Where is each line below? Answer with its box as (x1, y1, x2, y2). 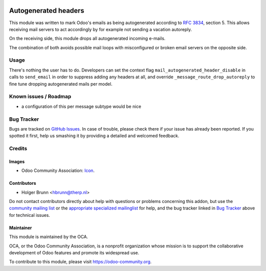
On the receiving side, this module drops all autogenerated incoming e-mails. (9, 35, 166, 41)
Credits (9, 145, 27, 152)
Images (9, 158, 25, 165)
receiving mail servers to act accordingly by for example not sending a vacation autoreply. (9, 26, 192, 32)
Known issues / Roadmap (9, 93, 71, 100)
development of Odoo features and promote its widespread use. (9, 249, 139, 256)
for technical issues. (9, 212, 50, 218)
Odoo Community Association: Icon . (21, 168, 95, 173)
